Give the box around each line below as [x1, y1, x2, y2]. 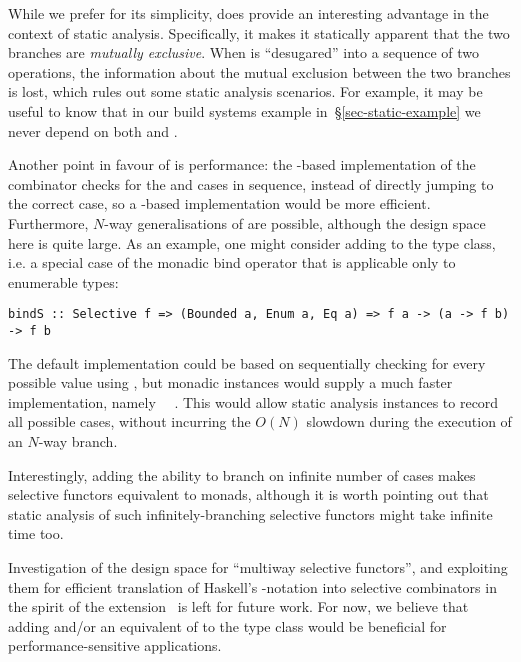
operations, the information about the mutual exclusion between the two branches [8, 61, 511, 82]
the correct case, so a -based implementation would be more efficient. [8, 193, 431, 214]
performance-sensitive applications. [8, 635, 222, 656]
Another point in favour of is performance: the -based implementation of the [8, 154, 476, 175]
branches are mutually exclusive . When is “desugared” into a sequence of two [8, 42, 480, 63]
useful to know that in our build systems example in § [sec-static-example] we [8, 100, 481, 121]
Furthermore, [8, 212, 89, 233]
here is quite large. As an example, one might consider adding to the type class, [8, 232, 496, 253]
